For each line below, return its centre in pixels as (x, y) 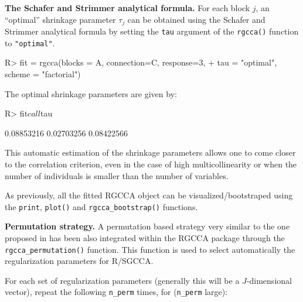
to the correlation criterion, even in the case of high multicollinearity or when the (151, 164)
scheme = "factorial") (43, 73)
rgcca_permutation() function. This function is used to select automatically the (150, 249)
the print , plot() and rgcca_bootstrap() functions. (101, 206)
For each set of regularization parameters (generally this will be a (122, 280)
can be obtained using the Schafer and (196, 19)
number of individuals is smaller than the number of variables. (117, 175)
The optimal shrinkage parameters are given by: (91, 93)
